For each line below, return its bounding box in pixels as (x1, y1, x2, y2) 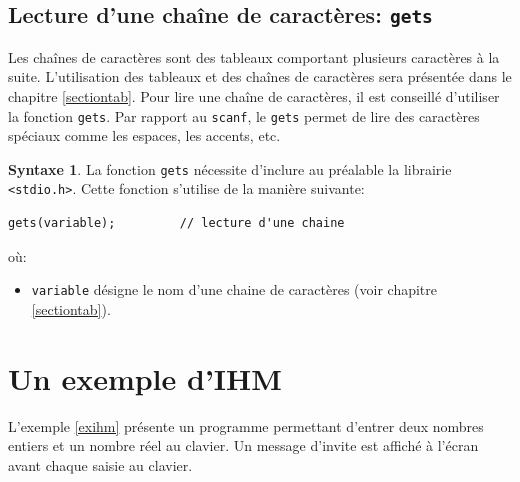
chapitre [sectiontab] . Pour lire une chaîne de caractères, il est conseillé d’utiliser (8, 85, 500, 106)
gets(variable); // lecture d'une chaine (8, 216, 345, 231)
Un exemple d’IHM (8, 357, 282, 398)
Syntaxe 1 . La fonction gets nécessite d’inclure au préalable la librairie (8, 158, 452, 179)
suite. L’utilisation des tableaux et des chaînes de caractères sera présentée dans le (8, 66, 512, 87)
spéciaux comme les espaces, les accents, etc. (8, 125, 281, 146)
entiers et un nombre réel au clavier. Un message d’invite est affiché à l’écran (8, 435, 479, 456)
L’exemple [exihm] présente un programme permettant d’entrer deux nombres (8, 415, 484, 436)
